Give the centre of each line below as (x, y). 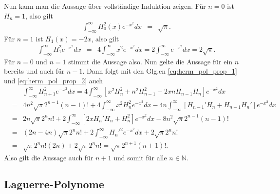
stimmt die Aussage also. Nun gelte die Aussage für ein (150, 61)
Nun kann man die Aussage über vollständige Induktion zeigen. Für (105, 6)
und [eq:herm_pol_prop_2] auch (54, 80)
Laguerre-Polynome (54, 184)
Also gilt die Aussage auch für (49, 158)
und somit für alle (140, 158)
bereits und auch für (34, 71)
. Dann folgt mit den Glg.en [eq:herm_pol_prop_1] (160, 71)
